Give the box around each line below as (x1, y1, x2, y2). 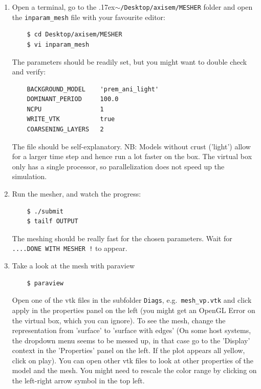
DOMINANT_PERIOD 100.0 (27, 95, 119, 103)
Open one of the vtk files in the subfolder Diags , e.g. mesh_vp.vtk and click (12, 295, 252, 305)
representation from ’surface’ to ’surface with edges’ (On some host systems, (12, 325, 251, 336)
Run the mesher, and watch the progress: (12, 188, 141, 199)
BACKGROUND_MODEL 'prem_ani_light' (27, 85, 159, 93)
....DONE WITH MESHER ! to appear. (12, 243, 127, 254)
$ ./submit (27, 207, 64, 215)
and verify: (12, 66, 46, 77)
